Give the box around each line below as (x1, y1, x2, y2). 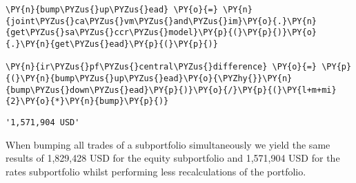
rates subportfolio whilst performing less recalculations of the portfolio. (6, 164, 306, 178)
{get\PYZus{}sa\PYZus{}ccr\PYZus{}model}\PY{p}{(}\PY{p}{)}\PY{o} (6, 28, 317, 38)
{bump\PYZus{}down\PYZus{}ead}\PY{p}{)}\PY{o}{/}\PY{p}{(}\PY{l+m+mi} (6, 85, 337, 95)
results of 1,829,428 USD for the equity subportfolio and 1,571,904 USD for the (6, 151, 340, 165)
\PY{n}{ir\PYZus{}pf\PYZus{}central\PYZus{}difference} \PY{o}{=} (6, 62, 317, 72)
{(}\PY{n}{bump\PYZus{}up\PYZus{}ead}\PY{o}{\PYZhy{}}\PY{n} (6, 73, 293, 83)
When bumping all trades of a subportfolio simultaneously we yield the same (6, 137, 330, 151)
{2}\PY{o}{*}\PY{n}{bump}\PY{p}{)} (6, 96, 169, 107)
